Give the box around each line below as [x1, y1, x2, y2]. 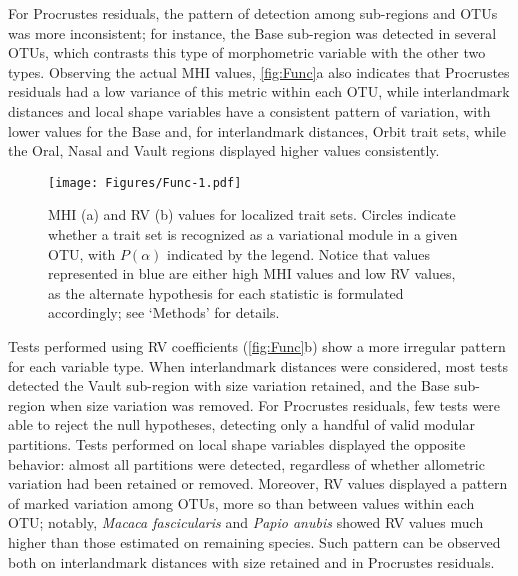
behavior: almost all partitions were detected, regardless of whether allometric [8, 453, 485, 474]
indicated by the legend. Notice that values [167, 243, 431, 264]
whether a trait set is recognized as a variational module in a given [48, 224, 458, 244]
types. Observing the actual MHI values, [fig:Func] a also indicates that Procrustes [8, 61, 510, 82]
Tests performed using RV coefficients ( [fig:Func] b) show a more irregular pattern [8, 335, 506, 356]
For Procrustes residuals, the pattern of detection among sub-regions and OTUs [8, 3, 498, 23]
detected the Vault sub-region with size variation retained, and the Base [8, 375, 450, 396]
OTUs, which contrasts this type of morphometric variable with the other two [8, 42, 486, 63]
